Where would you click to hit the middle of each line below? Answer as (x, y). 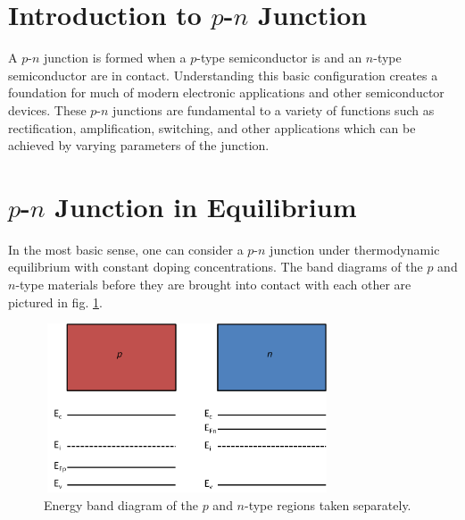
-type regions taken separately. (328, 504)
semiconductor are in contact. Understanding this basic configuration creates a (223, 75)
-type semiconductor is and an (279, 58)
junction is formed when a (115, 58)
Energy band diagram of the (121, 504)
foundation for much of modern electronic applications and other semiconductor (226, 92)
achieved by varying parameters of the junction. (139, 145)
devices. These (47, 109)
